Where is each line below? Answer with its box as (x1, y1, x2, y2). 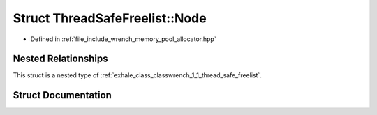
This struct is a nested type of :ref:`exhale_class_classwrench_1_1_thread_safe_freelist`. (13, 71, 262, 79)
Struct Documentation (13, 89, 112, 101)
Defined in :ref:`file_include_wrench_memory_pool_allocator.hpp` (30, 35, 216, 43)
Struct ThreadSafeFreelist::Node (13, 10, 207, 26)
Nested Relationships (13, 53, 108, 65)
